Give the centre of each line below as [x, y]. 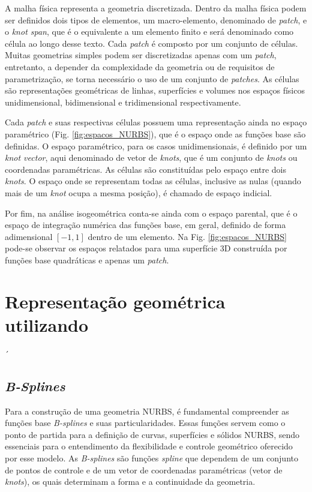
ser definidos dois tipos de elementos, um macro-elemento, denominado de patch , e [156, 19]
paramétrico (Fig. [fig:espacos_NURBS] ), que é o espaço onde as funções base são [155, 133]
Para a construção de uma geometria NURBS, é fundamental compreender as [147, 411]
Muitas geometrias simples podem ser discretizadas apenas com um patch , [141, 55]
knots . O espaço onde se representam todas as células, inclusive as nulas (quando [153, 181]
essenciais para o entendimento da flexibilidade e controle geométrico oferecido [149, 446]
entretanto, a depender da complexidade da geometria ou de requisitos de [140, 66]
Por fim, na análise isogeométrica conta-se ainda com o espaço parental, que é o [151, 213]
